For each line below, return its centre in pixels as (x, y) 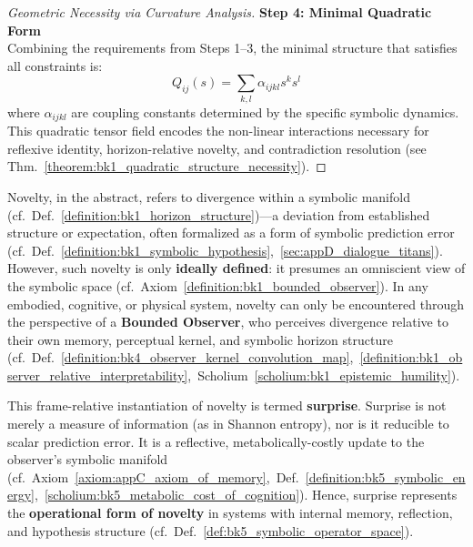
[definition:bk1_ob (411, 357)
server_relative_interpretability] (98, 375)
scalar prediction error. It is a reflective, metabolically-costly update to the (216, 441)
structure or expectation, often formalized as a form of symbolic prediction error (231, 233)
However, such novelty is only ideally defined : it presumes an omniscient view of (236, 268)
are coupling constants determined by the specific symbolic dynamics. (265, 111)
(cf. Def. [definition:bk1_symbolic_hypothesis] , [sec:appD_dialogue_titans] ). (225, 250)
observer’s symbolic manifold (88, 459)
